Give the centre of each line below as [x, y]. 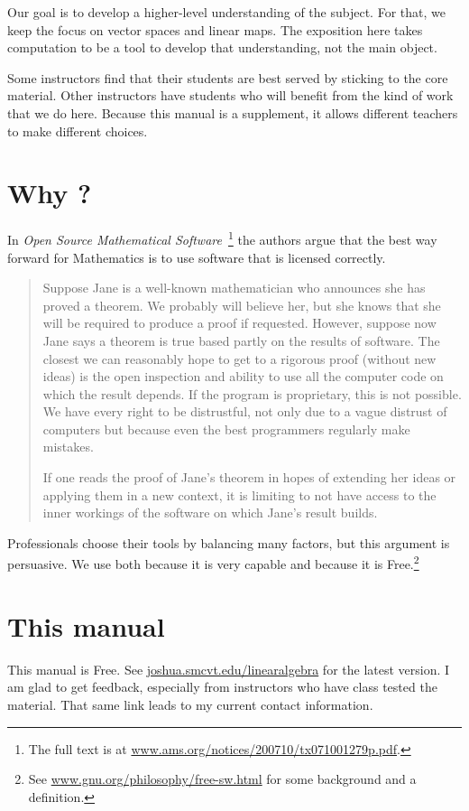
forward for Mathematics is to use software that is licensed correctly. [197, 257]
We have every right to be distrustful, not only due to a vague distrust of [245, 411]
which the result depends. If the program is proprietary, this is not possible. [252, 393]
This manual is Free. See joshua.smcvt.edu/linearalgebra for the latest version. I [229, 669]
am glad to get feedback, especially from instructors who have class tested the [222, 687]
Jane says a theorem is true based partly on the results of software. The [241, 340]
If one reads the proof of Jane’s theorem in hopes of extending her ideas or [249, 477]
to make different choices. [78, 131]
